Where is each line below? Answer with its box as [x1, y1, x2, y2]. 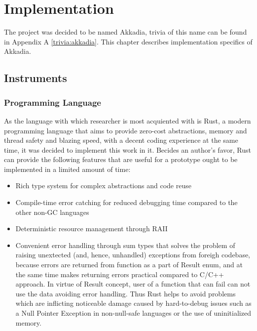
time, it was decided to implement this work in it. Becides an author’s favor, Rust [4, 144, 251, 155]
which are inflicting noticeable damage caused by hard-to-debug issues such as [15, 298, 252, 308]
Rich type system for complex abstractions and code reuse [15, 180, 191, 191]
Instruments [4, 70, 67, 85]
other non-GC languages [15, 207, 89, 217]
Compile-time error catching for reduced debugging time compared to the [15, 197, 238, 207]
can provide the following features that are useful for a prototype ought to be [4, 154, 238, 165]
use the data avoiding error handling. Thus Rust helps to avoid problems [15, 288, 236, 298]
